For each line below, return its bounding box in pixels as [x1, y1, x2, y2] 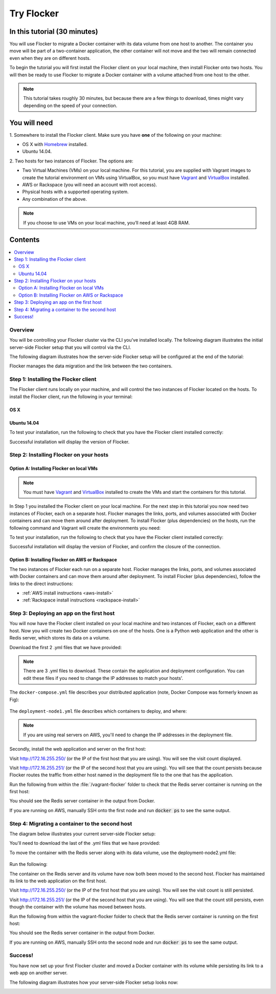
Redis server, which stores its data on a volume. [9, 635, 110, 641]
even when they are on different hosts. [9, 55, 91, 61]
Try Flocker [9, 8, 59, 19]
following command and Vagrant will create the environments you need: [9, 525, 161, 531]
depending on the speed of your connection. [23, 102, 118, 109]
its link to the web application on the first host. [9, 878, 107, 884]
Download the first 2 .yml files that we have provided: [9, 644, 122, 650]
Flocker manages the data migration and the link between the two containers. [9, 363, 173, 369]
